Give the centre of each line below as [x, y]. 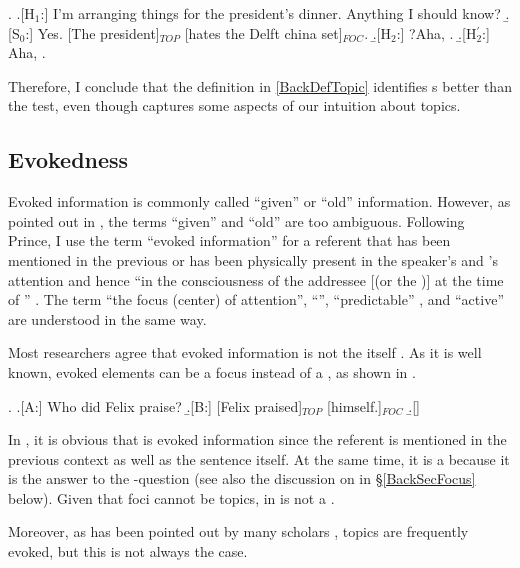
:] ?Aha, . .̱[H [436, 32]
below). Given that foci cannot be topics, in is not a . [171, 497]
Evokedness [68, 159]
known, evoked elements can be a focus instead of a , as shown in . [212, 371]
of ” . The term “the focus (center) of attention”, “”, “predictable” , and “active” [256, 299]
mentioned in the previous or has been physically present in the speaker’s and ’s [253, 259]
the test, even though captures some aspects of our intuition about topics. [234, 105]
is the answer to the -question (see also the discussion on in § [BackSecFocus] [242, 478]
